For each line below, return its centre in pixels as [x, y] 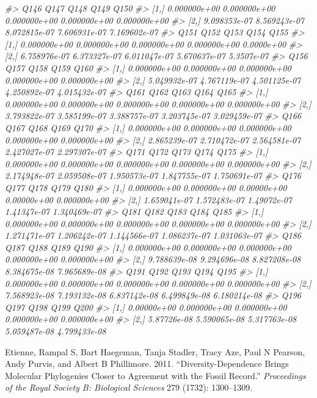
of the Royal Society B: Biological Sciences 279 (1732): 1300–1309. [129, 387]
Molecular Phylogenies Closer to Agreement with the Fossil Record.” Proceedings [155, 375]
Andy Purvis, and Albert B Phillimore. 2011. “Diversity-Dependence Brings [147, 364]
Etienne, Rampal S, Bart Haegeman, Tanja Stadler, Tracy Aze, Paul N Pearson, [155, 351]
